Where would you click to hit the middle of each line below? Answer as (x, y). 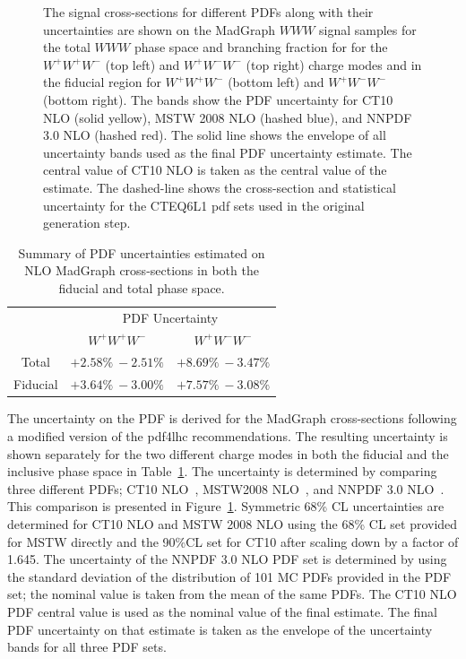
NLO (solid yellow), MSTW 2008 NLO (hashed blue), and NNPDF (228, 117)
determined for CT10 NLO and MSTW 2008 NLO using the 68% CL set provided (233, 523)
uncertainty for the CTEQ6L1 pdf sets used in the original (204, 205)
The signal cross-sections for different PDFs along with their (208, 12)
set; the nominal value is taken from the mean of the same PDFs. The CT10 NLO (232, 594)
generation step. (87, 223)
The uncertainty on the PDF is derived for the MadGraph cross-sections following (232, 418)
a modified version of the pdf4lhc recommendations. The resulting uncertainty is (228, 435)
